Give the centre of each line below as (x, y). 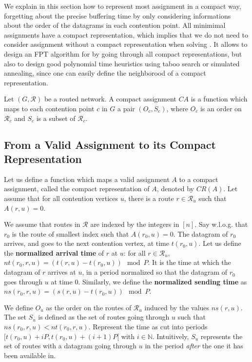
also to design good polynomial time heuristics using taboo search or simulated (122, 63)
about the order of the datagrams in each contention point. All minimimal (115, 25)
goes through (23, 281)
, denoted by (175, 189)
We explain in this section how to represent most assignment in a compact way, (123, 6)
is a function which (219, 99)
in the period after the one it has (194, 346)
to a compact (199, 179)
